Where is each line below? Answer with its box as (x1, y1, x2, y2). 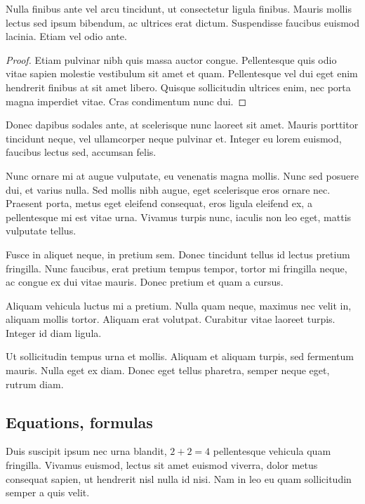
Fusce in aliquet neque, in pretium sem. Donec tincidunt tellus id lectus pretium (6, 246, 350, 261)
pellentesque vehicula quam (213, 444, 331, 458)
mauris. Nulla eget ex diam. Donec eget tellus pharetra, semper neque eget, (6, 363, 330, 378)
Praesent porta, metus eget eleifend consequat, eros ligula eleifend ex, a (6, 196, 312, 211)
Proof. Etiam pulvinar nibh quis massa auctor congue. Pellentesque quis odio (6, 52, 337, 67)
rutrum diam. (6, 376, 64, 391)
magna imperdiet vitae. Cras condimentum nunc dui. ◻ (6, 93, 247, 108)
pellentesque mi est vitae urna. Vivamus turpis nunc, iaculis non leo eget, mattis (6, 209, 352, 224)
